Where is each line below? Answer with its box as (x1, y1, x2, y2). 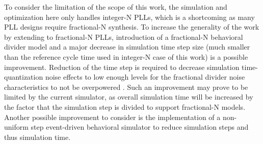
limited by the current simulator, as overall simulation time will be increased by (4, 91, 253, 102)
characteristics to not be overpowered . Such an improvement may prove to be (4, 81, 248, 92)
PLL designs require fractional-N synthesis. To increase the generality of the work (4, 21, 259, 32)
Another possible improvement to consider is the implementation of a (4, 111, 221, 122)
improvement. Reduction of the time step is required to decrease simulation (4, 61, 240, 72)
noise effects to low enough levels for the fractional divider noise (45, 71, 245, 82)
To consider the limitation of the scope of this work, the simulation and (4, 2, 227, 12)
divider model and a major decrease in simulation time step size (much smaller (4, 41, 250, 52)
